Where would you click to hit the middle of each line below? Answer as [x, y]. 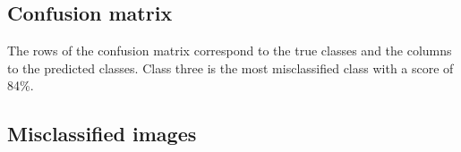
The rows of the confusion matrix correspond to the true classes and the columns [230, 51]
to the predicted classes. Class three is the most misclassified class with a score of [230, 68]
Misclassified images [102, 134]
